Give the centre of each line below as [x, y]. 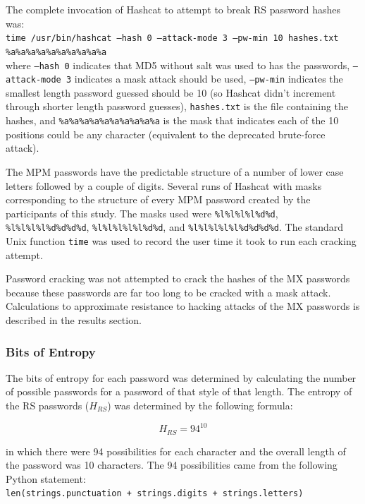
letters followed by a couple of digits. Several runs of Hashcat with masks [164, 185]
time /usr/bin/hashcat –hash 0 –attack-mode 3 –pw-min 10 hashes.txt [172, 38]
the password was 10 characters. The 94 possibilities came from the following [172, 465]
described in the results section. [74, 320]
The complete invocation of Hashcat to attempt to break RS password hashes [173, 9]
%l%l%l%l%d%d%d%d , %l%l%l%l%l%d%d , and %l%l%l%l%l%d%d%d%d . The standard [175, 227]
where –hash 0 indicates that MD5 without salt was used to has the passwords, [178, 65]
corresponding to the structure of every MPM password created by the [158, 199]
